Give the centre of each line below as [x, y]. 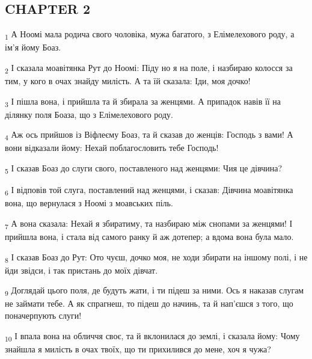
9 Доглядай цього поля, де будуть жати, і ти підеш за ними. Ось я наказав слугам [154, 291]
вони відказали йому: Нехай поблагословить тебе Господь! [112, 148]
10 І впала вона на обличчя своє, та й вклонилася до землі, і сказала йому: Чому [152, 336]
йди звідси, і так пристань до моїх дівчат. [81, 270]
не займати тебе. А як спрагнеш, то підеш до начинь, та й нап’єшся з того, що [149, 303]
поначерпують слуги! [43, 315]
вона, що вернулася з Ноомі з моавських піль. [89, 203]
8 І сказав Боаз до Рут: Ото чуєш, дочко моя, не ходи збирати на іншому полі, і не [156, 257]
